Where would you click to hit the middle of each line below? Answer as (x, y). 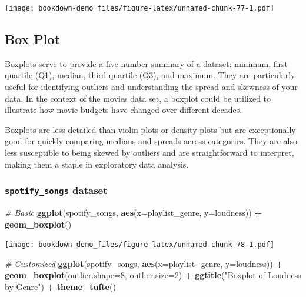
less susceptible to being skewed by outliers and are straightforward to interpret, (149, 153)
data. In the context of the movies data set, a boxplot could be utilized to (138, 98)
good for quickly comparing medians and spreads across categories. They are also (151, 141)
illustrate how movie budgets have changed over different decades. (124, 110)
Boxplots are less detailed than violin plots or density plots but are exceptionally (150, 129)
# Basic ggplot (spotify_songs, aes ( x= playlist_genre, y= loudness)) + (133, 212)
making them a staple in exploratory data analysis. (97, 164)
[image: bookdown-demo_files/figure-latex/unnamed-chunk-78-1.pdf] (140, 245)
